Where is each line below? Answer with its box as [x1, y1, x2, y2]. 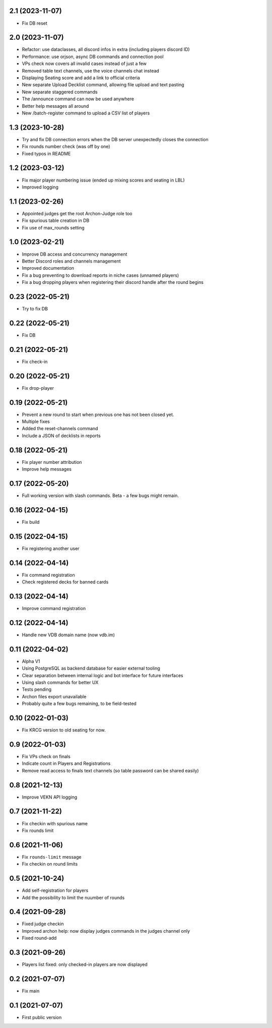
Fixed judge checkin [22, 921, 64, 927]
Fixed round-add [22, 935, 57, 941]
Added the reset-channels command [22, 426, 98, 432]
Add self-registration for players [22, 887, 89, 893]
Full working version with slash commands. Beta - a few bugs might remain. [22, 492, 179, 499]
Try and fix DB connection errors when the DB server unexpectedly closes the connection [22, 136, 209, 142]
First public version [22, 1014, 62, 1020]
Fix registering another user [22, 545, 80, 552]
